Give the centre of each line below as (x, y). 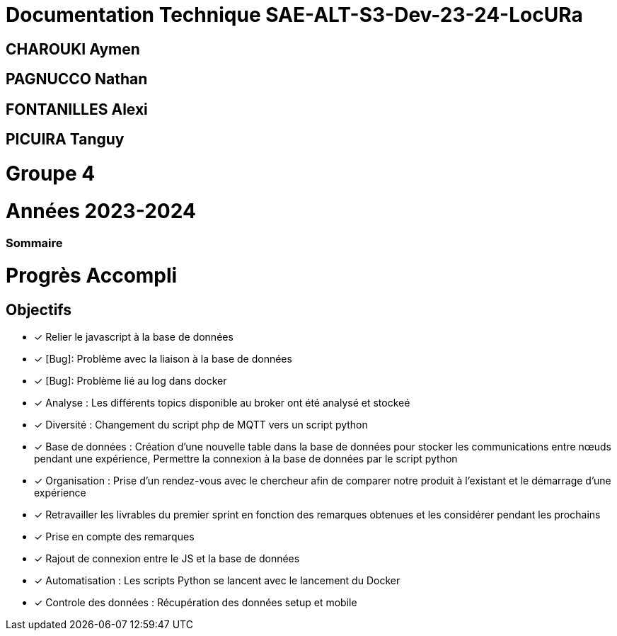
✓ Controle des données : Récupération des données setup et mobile (196, 603)
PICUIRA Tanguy (65, 140)
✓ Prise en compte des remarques (114, 537)
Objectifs (39, 310)
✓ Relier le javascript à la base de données (134, 337)
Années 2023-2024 (101, 211)
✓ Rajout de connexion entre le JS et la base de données (167, 559)
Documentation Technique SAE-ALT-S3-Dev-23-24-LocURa (294, 15)
